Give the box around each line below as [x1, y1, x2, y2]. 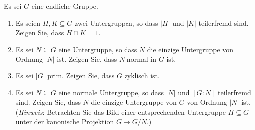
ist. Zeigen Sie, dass [57, 54, 117, 64]
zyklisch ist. [124, 70, 160, 80]
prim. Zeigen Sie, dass [47, 70, 115, 80]
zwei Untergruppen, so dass [74, 17, 158, 28]
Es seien [15, 17, 41, 28]
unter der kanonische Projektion [15, 116, 114, 127]
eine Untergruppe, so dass [58, 44, 137, 54]
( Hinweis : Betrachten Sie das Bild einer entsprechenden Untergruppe [15, 106, 226, 117]
